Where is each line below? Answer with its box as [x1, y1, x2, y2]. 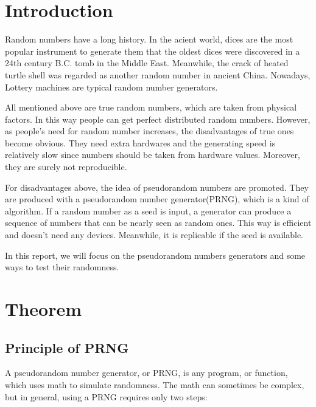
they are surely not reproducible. [5, 160, 127, 173]
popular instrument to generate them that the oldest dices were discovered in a [5, 44, 300, 57]
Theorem [5, 296, 82, 321]
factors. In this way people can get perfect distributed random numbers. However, [5, 112, 311, 125]
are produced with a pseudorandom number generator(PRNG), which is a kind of [5, 193, 309, 205]
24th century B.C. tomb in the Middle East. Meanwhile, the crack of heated [5, 56, 289, 69]
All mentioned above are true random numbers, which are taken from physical [5, 101, 297, 114]
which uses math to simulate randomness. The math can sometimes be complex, [5, 378, 304, 391]
